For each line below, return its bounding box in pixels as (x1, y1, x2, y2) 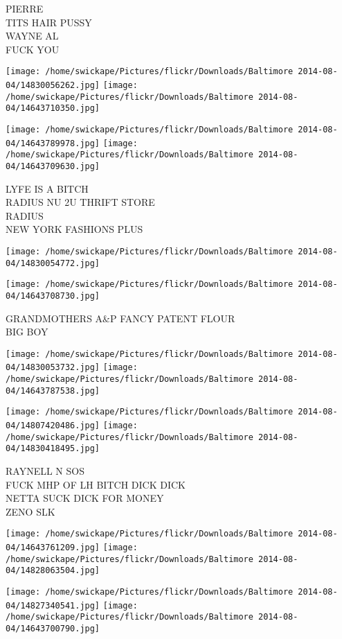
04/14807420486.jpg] (6, 421, 100, 431)
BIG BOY (6, 324, 48, 339)
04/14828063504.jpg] (6, 566, 100, 576)
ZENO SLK (6, 504, 55, 518)
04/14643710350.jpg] (6, 103, 100, 114)
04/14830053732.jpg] (6, 362, 100, 373)
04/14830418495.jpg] (6, 444, 100, 454)
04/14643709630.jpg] (6, 161, 100, 171)
